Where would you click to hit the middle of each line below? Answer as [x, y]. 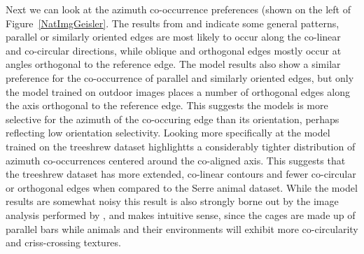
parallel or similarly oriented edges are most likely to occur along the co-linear [173, 37]
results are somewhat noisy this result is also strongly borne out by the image [172, 201]
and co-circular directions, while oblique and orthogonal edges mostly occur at [174, 50]
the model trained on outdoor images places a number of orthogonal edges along [178, 91]
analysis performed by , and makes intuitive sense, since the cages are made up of [181, 214]
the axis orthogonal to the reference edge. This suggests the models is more [167, 105]
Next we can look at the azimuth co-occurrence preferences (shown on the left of [178, 9]
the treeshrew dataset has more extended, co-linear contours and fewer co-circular [181, 174]
